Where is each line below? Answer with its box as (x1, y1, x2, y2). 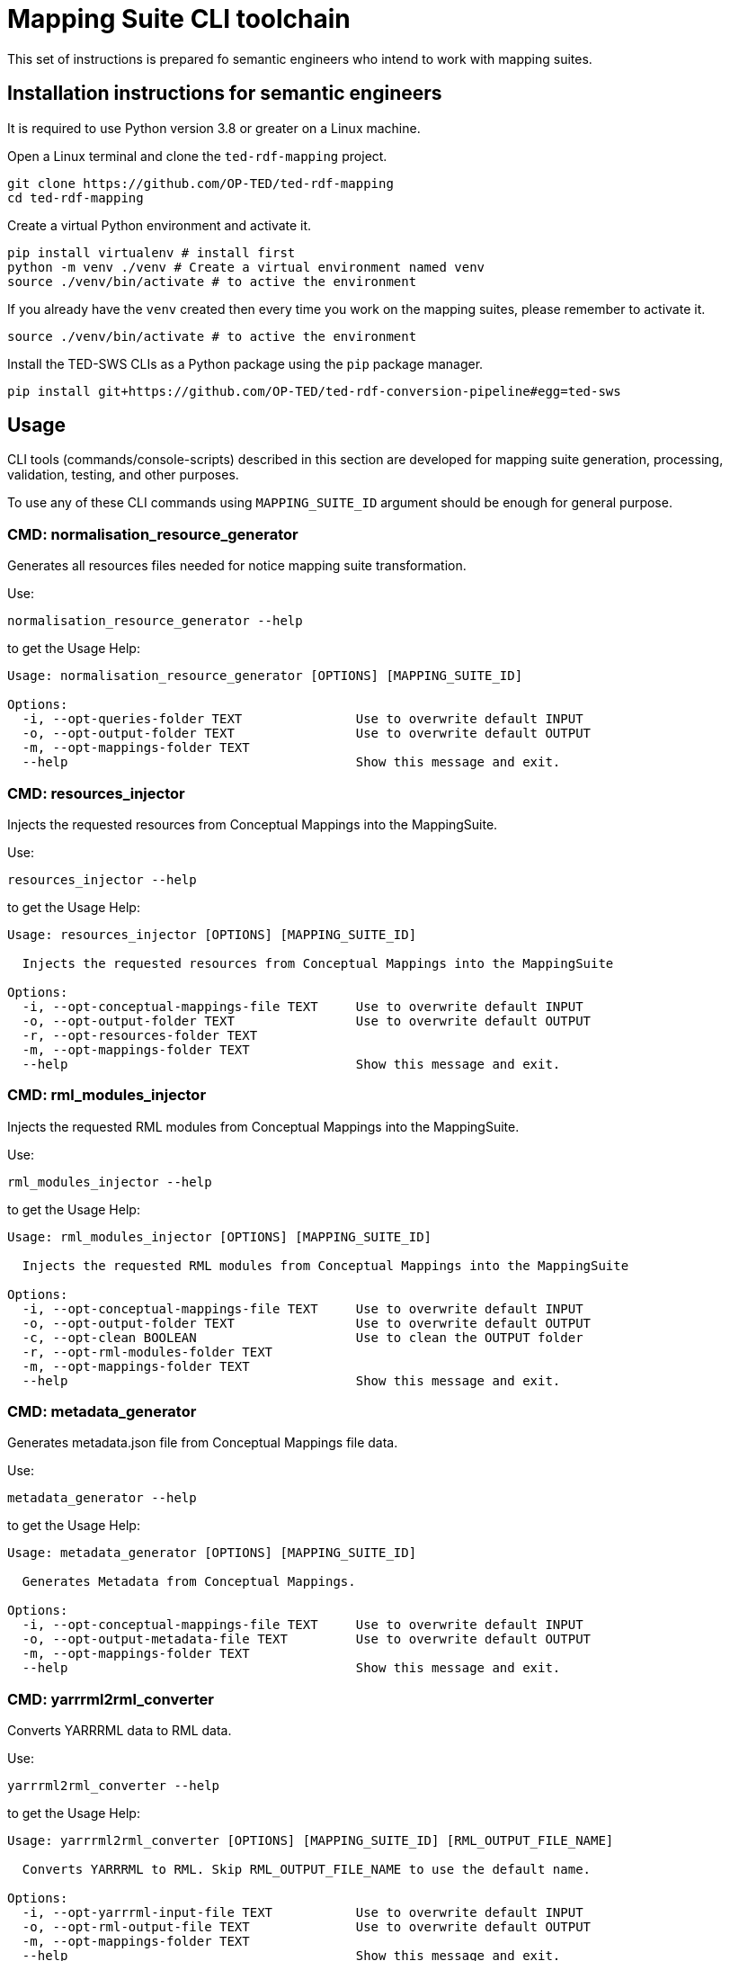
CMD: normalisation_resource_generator (7, 524, 298, 543)
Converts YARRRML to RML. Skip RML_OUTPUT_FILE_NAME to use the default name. (22, 1862, 592, 1877)
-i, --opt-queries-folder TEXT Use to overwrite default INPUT (22, 712, 583, 727)
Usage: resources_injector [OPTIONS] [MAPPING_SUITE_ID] (7, 927, 417, 942)
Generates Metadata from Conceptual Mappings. (22, 1574, 356, 1589)
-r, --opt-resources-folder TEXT (22, 1027, 258, 1043)
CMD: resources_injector (7, 784, 185, 802)
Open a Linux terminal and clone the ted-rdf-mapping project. (7, 148, 387, 164)
